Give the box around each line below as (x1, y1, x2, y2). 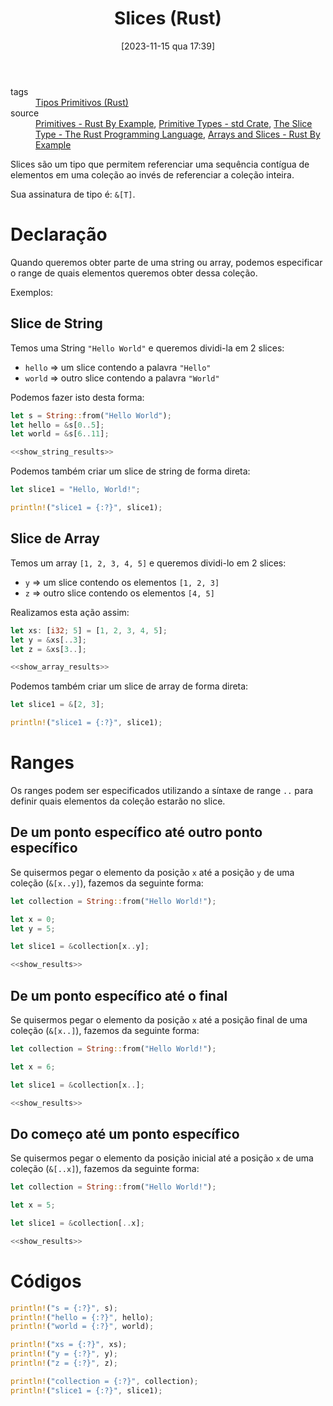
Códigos (10, 1270, 82, 1292)
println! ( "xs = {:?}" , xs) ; (10, 1340, 128, 1350)
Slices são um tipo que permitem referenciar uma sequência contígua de (10, 158, 310, 170)
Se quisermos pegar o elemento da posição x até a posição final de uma (10, 1013, 308, 1026)
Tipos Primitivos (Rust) (35, 96, 129, 108)
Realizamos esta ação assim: (10, 606, 130, 618)
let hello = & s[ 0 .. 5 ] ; (10, 420, 105, 430)
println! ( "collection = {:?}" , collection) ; (10, 1376, 199, 1386)
